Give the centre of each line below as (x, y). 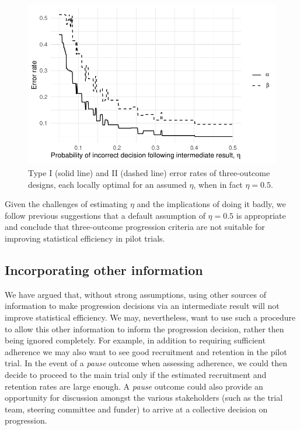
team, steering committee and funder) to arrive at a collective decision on (136, 409)
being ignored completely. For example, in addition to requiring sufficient (135, 340)
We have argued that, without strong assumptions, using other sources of (135, 294)
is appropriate (261, 215)
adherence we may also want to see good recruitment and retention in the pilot (146, 351)
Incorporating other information (104, 269)
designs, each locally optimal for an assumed (107, 184)
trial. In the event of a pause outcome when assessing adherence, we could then (146, 363)
